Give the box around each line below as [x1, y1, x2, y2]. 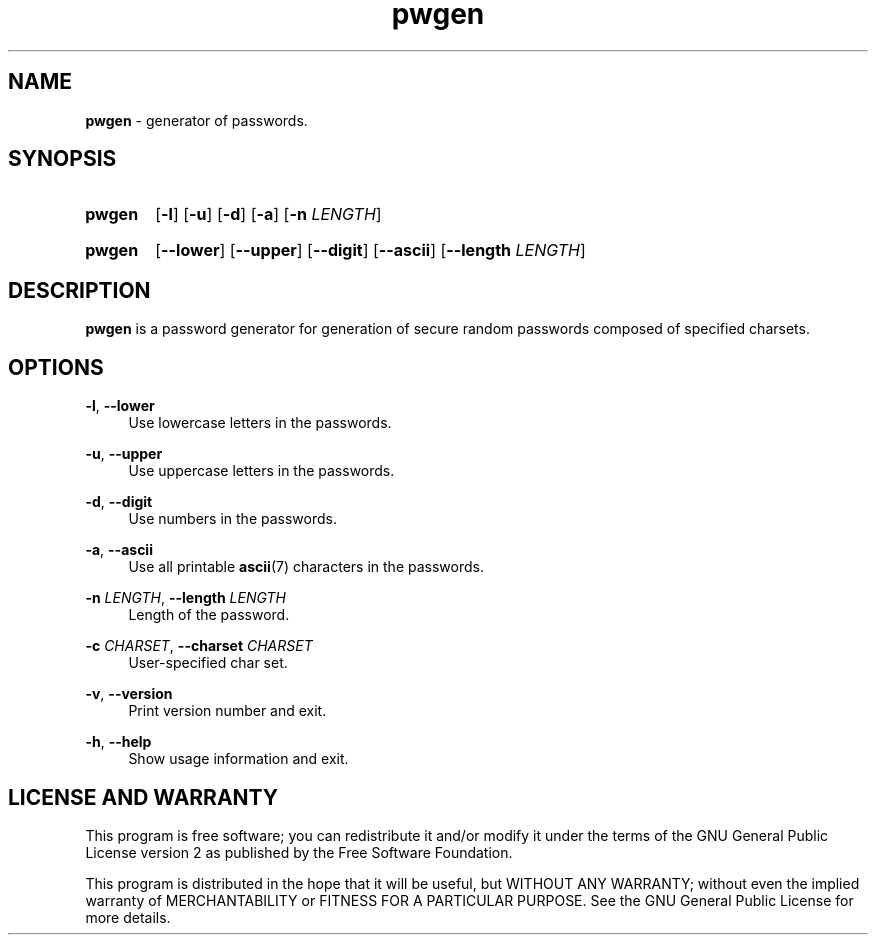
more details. [85, 908, 171, 926]
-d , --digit [85, 493, 153, 511]
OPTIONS [8, 354, 104, 380]
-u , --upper [85, 445, 163, 463]
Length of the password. [128, 606, 290, 624]
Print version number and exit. [128, 702, 327, 720]
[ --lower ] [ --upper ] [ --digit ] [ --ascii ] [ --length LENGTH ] [155, 240, 586, 261]
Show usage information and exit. [128, 750, 349, 768]
